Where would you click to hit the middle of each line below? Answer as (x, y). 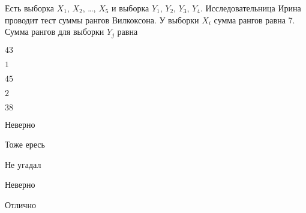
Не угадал (23, 164)
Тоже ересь (25, 144)
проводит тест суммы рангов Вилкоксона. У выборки (102, 19)
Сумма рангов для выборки (55, 31)
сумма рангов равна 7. (254, 19)
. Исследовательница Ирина (250, 8)
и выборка (130, 8)
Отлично (20, 205)
